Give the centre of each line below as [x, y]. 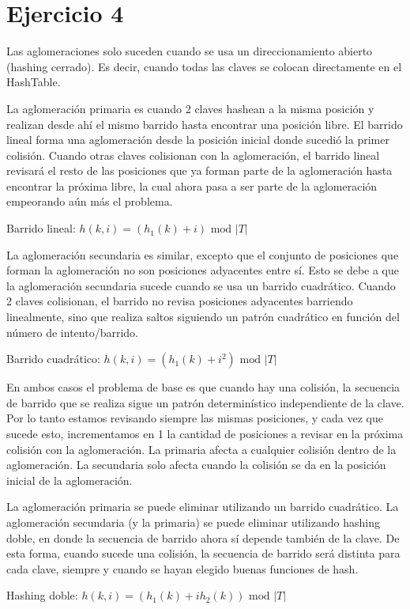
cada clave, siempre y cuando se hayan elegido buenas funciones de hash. [182, 568]
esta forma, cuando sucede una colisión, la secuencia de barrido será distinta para [203, 553]
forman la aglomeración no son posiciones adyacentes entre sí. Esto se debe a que [203, 270]
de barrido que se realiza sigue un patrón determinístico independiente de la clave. [205, 402]
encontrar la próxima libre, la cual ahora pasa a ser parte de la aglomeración [192, 185]
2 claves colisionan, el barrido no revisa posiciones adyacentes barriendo [180, 301]
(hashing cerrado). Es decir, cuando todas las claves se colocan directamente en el [204, 66]
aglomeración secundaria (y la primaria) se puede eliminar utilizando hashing [193, 522]
